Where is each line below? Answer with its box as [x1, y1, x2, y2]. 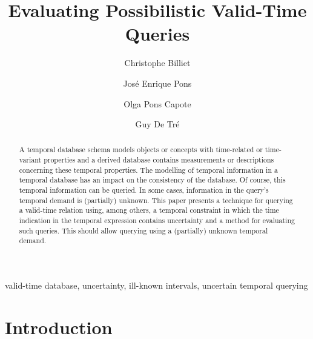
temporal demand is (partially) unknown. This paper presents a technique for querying [19, 195, 293, 205]
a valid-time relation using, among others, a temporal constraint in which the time [19, 205, 279, 215]
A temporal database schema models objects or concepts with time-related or [19, 144, 263, 155]
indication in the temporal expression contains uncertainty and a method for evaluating [19, 215, 295, 226]
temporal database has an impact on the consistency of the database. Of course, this [19, 175, 286, 185]
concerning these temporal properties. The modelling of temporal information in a [19, 164, 278, 175]
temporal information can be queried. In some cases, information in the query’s [19, 185, 269, 195]
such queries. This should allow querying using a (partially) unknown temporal [19, 225, 268, 235]
